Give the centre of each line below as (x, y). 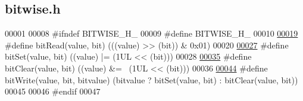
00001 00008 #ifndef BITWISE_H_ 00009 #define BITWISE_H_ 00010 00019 (151, 33)
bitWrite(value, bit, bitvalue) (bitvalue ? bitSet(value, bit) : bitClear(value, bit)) (151, 79)
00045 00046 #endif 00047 (53, 91)
